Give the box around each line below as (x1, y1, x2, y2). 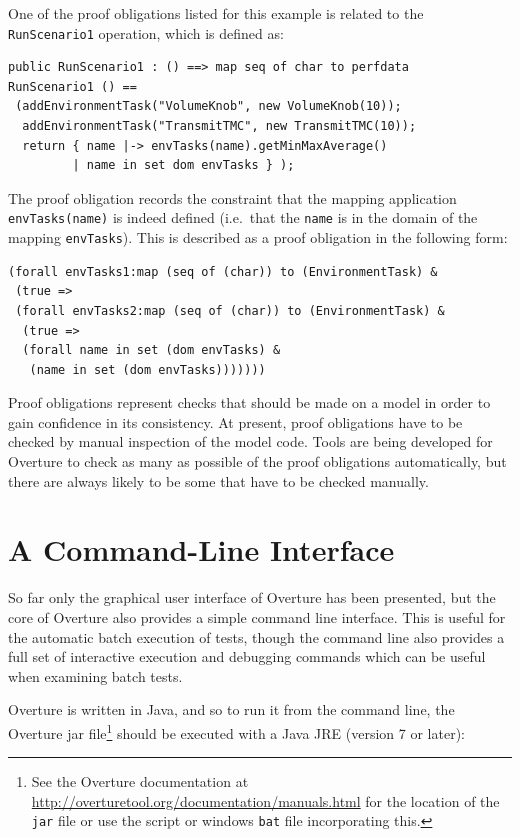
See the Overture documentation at (31, 771, 249, 792)
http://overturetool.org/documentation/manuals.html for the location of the (31, 790, 500, 811)
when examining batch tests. (8, 665, 183, 686)
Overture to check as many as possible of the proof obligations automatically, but (8, 451, 507, 472)
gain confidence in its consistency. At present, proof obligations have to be (8, 411, 463, 432)
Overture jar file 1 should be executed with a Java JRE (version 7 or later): (8, 719, 465, 743)
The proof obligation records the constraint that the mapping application (8, 187, 457, 208)
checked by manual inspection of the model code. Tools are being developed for (8, 431, 493, 452)
